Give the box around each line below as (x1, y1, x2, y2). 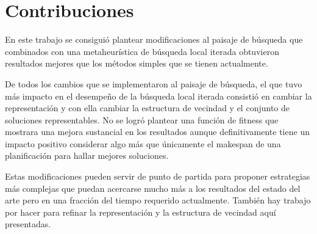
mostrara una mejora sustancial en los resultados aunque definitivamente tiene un (5, 125, 310, 138)
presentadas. (5, 218, 51, 230)
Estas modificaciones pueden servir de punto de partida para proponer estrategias (5, 170, 310, 183)
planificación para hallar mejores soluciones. (5, 149, 169, 162)
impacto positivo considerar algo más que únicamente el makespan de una (5, 137, 281, 150)
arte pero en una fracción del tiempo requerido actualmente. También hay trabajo (5, 194, 311, 207)
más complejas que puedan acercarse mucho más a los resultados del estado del (5, 181, 301, 194)
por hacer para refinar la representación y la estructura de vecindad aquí (5, 205, 276, 218)
